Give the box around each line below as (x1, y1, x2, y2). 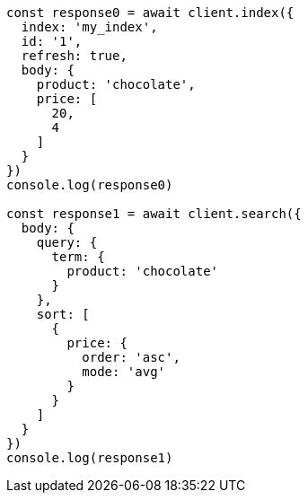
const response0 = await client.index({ (6, 5, 295, 20)
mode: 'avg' (82, 364, 166, 379)
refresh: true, (21, 48, 128, 63)
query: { (36, 235, 98, 250)
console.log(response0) (6, 178, 173, 192)
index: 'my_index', (21, 20, 158, 34)
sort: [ (36, 307, 90, 321)
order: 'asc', (82, 350, 180, 364)
